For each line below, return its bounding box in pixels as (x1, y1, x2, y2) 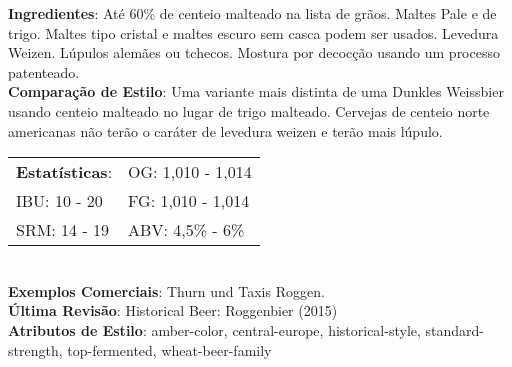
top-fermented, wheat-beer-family (67, 339, 272, 360)
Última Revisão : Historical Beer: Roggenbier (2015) (8, 300, 338, 321)
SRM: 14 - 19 (16, 218, 110, 242)
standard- (425, 319, 485, 340)
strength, (8, 339, 63, 360)
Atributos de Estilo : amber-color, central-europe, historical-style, (8, 319, 421, 340)
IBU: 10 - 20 (16, 189, 103, 213)
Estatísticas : (16, 160, 113, 184)
